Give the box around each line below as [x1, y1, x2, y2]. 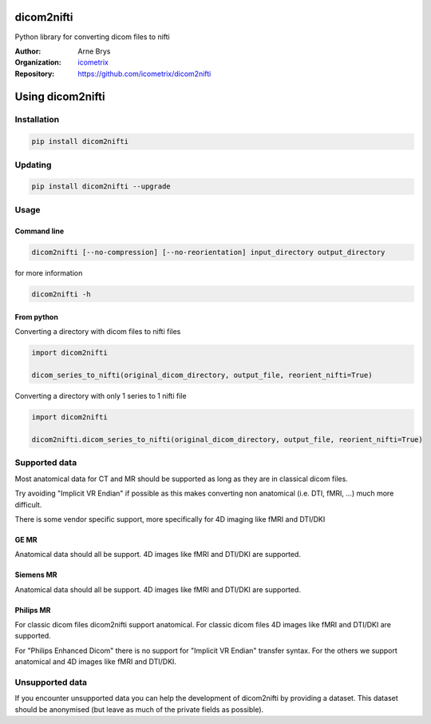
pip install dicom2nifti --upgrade [31, 182, 171, 191]
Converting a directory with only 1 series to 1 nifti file [14, 392, 187, 401]
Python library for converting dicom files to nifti [14, 32, 171, 42]
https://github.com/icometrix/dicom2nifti [77, 69, 212, 78]
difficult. [14, 499, 42, 509]
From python [14, 312, 59, 322]
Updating [14, 159, 52, 170]
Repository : [14, 69, 55, 78]
